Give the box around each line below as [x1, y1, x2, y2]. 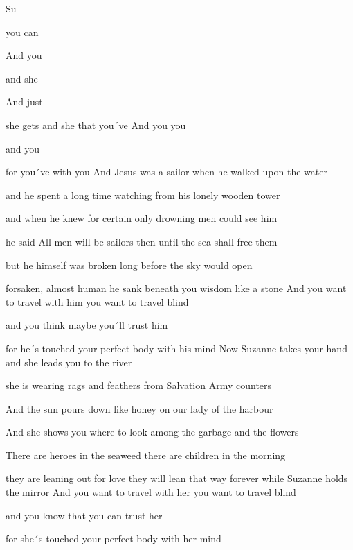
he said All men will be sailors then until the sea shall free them [6, 234, 278, 248]
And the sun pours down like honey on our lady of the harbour [6, 401, 273, 415]
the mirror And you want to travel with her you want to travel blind [6, 485, 296, 499]
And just [6, 94, 43, 109]
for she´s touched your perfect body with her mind [6, 531, 221, 546]
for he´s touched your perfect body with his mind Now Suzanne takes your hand [6, 341, 347, 355]
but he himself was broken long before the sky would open [6, 257, 253, 272]
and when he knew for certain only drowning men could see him [6, 211, 278, 225]
